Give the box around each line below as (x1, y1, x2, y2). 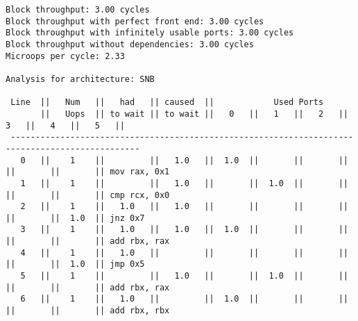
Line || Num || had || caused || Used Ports (10, 97, 324, 108)
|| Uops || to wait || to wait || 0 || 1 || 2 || (40, 108, 348, 119)
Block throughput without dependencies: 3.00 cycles (6, 39, 254, 49)
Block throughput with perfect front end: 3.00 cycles (6, 16, 264, 26)
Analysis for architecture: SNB (6, 74, 155, 84)
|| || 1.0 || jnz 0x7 (6, 213, 145, 223)
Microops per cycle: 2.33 (6, 51, 125, 61)
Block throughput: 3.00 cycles (6, 5, 150, 15)
